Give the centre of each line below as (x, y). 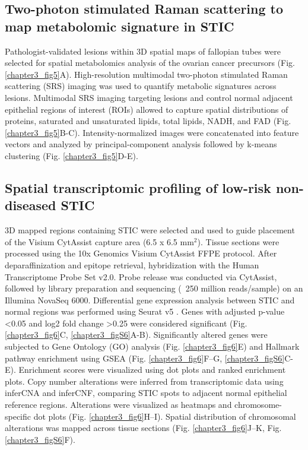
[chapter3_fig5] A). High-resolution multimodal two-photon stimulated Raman (146, 74)
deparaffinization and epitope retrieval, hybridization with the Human (132, 264)
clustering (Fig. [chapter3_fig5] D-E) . (72, 155)
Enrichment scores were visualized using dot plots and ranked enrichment (152, 370)
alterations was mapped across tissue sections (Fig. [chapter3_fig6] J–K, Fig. (143, 428)
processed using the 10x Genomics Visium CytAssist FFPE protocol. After (141, 253)
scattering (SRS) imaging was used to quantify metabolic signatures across (141, 86)
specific (18, 416)
